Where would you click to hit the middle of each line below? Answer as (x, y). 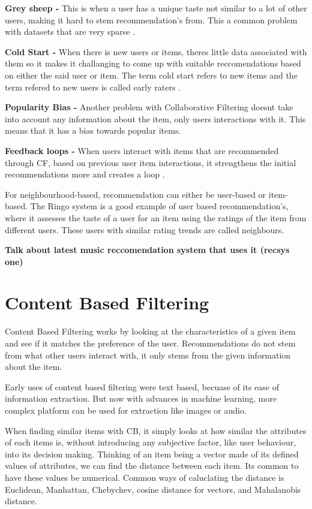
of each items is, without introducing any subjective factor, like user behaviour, (151, 442)
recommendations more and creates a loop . (85, 174)
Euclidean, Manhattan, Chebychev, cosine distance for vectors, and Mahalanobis (153, 489)
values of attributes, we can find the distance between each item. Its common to (152, 466)
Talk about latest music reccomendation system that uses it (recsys (147, 250)
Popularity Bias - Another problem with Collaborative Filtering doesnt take (149, 107)
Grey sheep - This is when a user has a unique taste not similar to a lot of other (156, 8)
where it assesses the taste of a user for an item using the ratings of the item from (156, 217)
